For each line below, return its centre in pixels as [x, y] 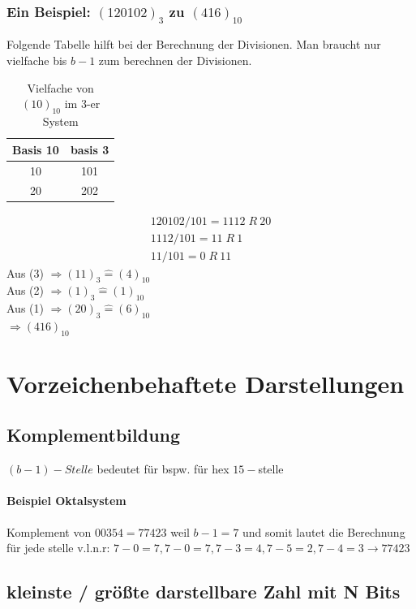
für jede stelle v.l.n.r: [58, 548]
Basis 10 [36, 149]
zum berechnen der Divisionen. [175, 60]
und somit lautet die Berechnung [324, 531]
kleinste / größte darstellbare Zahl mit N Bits [204, 592]
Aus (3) [25, 272]
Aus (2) [25, 290]
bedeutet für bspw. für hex [163, 469]
